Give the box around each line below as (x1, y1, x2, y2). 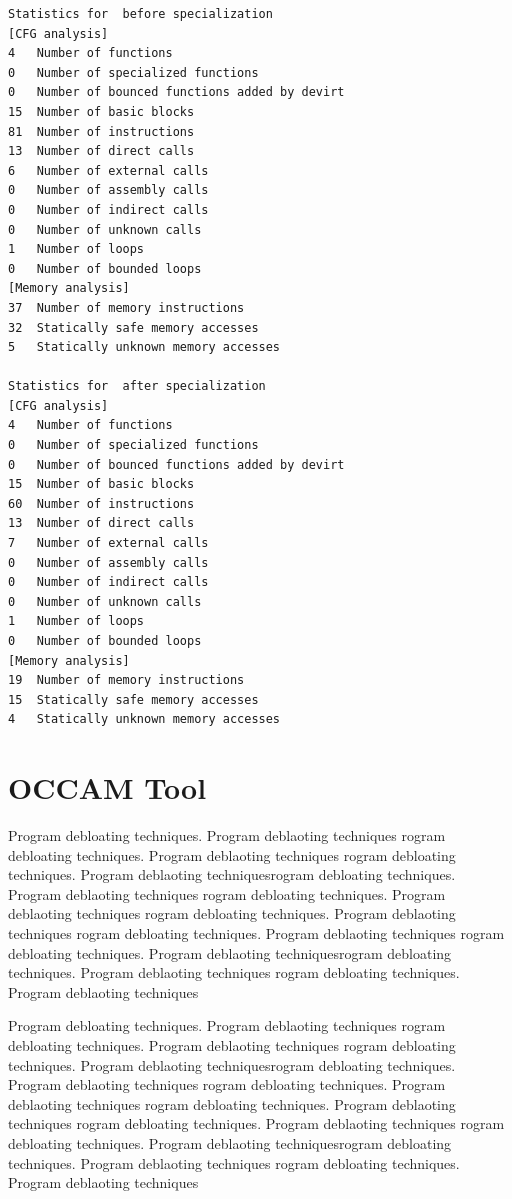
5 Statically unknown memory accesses (8, 340, 281, 355)
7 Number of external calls (8, 536, 209, 551)
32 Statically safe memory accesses (8, 320, 259, 335)
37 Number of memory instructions (8, 300, 245, 315)
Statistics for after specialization (8, 379, 266, 394)
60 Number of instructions (8, 496, 195, 511)
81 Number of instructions (8, 124, 195, 139)
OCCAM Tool (8, 767, 207, 808)
